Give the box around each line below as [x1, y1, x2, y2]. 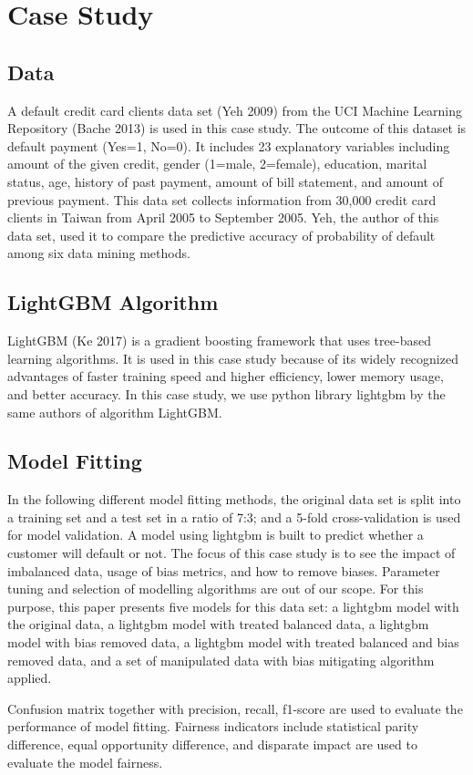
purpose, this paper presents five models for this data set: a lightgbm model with [7, 596, 459, 615]
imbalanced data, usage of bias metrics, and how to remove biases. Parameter [7, 561, 440, 580]
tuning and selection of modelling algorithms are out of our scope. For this [7, 579, 424, 598]
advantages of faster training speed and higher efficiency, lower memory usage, [7, 367, 444, 386]
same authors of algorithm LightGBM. [7, 402, 222, 421]
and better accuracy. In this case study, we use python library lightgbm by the [7, 384, 446, 403]
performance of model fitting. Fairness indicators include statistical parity [7, 717, 419, 736]
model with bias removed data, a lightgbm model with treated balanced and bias [7, 633, 459, 652]
